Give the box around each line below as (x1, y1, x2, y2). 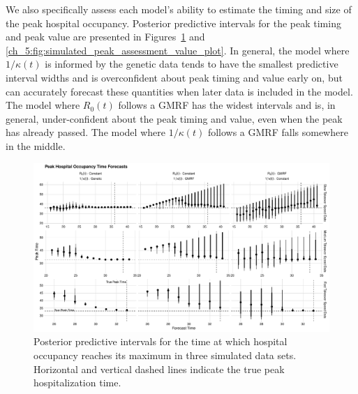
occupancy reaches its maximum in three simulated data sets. (33, 347, 297, 362)
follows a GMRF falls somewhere (207, 125, 348, 139)
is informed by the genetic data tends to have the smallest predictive (45, 56, 338, 71)
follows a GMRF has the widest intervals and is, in (118, 98, 336, 112)
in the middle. (6, 138, 66, 153)
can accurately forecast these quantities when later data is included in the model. (6, 84, 353, 98)
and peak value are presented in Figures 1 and (6, 29, 205, 44)
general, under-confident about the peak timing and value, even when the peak (6, 111, 343, 126)
